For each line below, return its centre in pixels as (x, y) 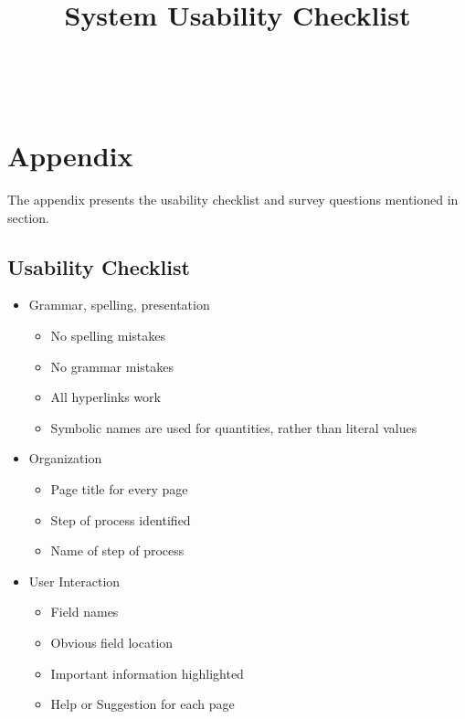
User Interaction (74, 581)
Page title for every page (119, 489)
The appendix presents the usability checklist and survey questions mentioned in (233, 200)
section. (28, 217)
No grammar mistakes (112, 366)
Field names (85, 612)
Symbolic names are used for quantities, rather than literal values (234, 427)
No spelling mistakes (108, 336)
